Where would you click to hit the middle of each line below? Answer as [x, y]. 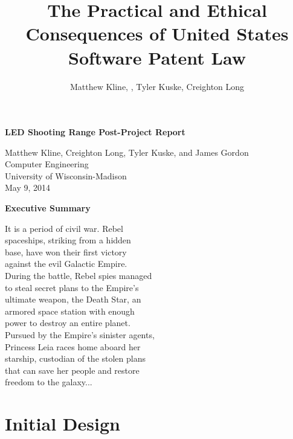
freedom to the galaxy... [49, 382]
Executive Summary [48, 208]
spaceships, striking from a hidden [68, 240]
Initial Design [63, 424]
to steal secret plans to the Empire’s [72, 287]
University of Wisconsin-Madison [66, 175]
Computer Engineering [47, 164]
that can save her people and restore [72, 370]
